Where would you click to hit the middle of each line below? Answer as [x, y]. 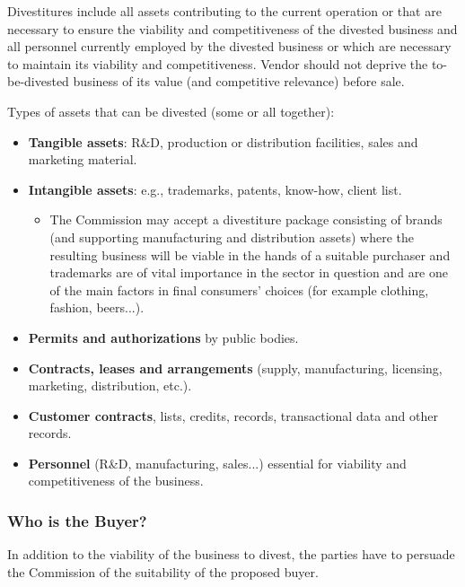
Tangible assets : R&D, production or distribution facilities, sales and [223, 141]
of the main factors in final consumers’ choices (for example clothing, [239, 289]
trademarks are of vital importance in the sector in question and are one [249, 272]
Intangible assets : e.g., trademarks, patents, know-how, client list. [215, 189]
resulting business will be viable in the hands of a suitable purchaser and [250, 254]
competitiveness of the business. [116, 481]
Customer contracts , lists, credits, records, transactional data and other [233, 415]
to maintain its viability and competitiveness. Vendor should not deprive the [218, 63]
